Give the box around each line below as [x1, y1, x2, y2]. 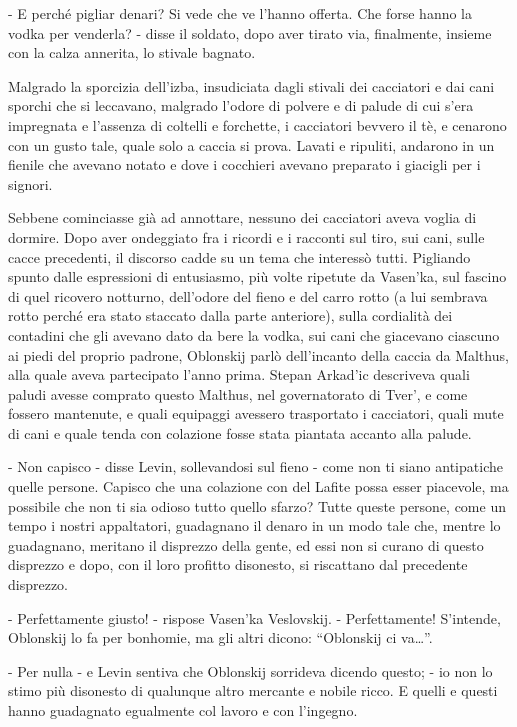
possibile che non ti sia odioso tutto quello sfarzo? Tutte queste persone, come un [8, 495, 506, 516]
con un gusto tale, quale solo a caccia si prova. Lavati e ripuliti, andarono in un [8, 134, 495, 155]
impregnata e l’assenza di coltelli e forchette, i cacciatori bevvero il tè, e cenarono [8, 114, 507, 135]
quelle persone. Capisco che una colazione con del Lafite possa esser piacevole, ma [8, 476, 509, 497]
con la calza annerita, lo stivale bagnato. [8, 42, 256, 63]
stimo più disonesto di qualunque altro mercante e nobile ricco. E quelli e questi [8, 680, 498, 701]
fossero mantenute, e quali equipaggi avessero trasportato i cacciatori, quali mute [8, 403, 504, 424]
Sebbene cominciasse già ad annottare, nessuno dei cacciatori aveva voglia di [8, 207, 477, 228]
